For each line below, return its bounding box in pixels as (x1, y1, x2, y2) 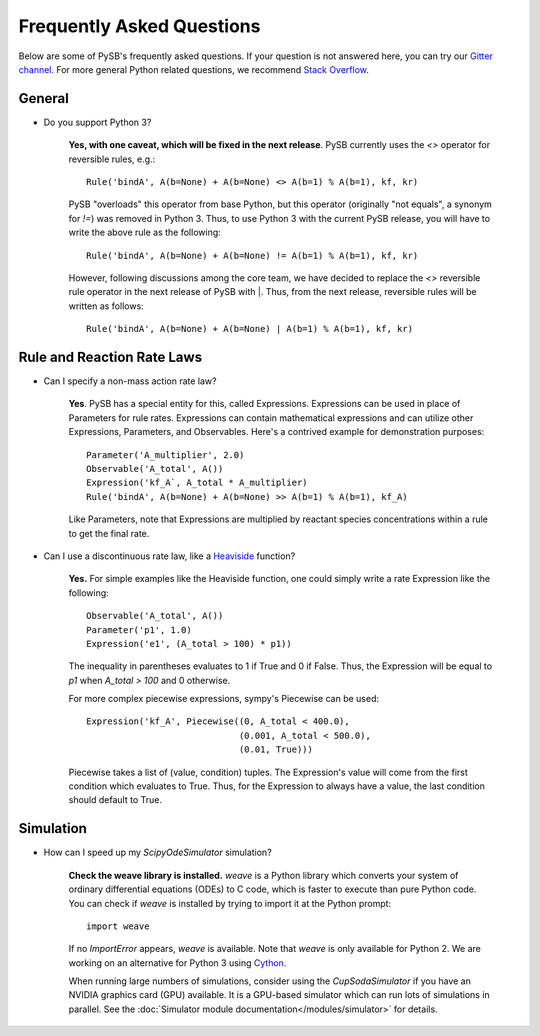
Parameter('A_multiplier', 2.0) (86, 449, 245, 460)
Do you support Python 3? (43, 116, 152, 128)
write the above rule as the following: (68, 226, 222, 239)
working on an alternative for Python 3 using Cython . (68, 956, 287, 969)
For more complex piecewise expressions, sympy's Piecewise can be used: (68, 693, 380, 705)
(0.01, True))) (238, 744, 314, 755)
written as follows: (68, 300, 144, 312)
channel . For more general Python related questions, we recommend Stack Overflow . (18, 63, 370, 75)
